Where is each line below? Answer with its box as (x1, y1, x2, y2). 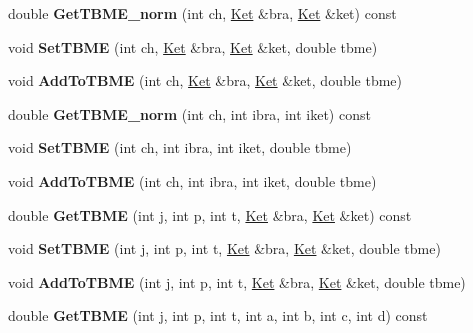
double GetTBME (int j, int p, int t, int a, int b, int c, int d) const (8, 305, 428, 326)
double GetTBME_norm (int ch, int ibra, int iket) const (8, 103, 371, 124)
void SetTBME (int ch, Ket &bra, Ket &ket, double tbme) (8, 36, 378, 57)
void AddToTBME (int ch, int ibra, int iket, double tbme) (8, 170, 377, 191)
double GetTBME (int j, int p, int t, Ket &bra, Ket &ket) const (8, 204, 412, 225)
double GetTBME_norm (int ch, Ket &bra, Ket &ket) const (8, 3, 397, 23)
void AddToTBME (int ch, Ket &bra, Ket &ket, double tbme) (8, 70, 403, 91)
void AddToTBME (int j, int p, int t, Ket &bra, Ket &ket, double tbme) (8, 271, 466, 292)
